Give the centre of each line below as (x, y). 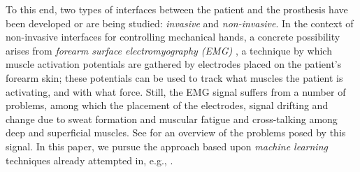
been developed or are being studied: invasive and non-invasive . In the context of (180, 23)
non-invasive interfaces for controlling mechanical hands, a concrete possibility (173, 37)
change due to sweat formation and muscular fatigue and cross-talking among (172, 119)
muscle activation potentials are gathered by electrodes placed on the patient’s (174, 64)
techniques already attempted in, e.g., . (89, 160)
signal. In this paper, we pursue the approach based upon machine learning (167, 146)
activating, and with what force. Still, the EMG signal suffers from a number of (176, 91)
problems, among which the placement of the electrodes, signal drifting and (167, 105)
